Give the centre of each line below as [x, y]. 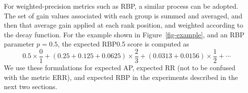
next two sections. [31, 86]
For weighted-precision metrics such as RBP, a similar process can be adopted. [121, 6]
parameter [19, 44]
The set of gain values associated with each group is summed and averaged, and [123, 15]
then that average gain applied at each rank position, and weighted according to [124, 25]
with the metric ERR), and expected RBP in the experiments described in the [121, 77]
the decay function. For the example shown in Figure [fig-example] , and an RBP [124, 34]
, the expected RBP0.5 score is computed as [124, 44]
